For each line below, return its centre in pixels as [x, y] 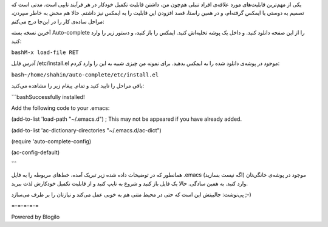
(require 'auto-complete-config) [51, 141]
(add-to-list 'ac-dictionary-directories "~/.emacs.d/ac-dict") [87, 130]
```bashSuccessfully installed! [48, 97]
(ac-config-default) [36, 152]
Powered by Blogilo [36, 217]
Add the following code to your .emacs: [60, 108]
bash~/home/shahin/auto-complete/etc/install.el [85, 75]
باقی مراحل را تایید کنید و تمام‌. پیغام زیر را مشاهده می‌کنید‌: [78, 86]
